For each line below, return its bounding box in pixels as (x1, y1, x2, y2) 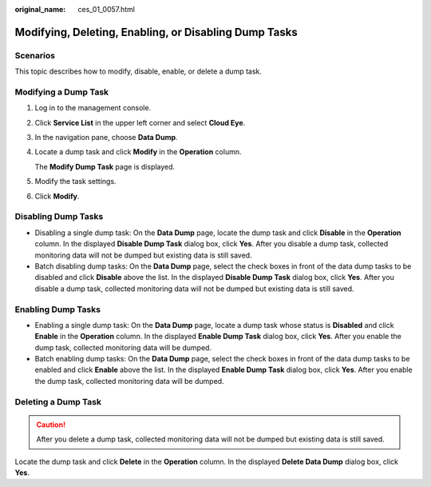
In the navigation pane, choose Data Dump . (34, 133, 179, 142)
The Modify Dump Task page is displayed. (34, 162, 176, 171)
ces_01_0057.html (77, 5, 136, 14)
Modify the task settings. (34, 177, 117, 186)
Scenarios (14, 50, 56, 61)
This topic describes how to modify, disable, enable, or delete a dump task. (14, 66, 263, 76)
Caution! (36, 420, 66, 429)
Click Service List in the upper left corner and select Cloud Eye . (34, 118, 246, 127)
